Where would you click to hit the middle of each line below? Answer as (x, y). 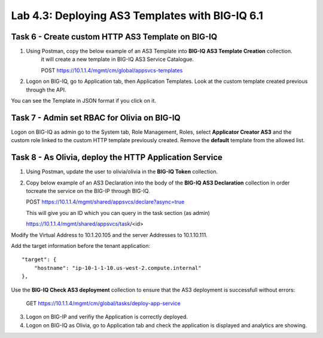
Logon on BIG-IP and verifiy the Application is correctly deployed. (107, 317)
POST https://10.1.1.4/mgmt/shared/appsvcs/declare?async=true (105, 202)
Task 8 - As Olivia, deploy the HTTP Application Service (117, 157)
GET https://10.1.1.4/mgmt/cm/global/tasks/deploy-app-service (103, 303)
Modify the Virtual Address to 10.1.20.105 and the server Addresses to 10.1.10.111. (109, 235)
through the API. (46, 90)
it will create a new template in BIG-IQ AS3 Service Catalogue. (118, 59)
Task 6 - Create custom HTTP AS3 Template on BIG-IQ (114, 37)
